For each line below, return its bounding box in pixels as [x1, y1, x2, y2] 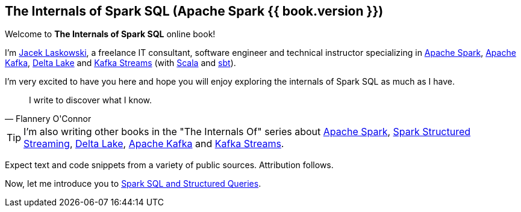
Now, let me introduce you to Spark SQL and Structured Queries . [5, 178, 261, 189]
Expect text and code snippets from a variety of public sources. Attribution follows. [5, 160, 334, 171]
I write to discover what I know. [29, 95, 152, 106]
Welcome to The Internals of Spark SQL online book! [5, 29, 216, 40]
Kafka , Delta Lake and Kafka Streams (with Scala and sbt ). [5, 58, 236, 68]
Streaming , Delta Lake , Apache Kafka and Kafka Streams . [23, 138, 284, 150]
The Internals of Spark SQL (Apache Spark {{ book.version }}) [5, 4, 384, 19]
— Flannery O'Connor [5, 114, 92, 124]
